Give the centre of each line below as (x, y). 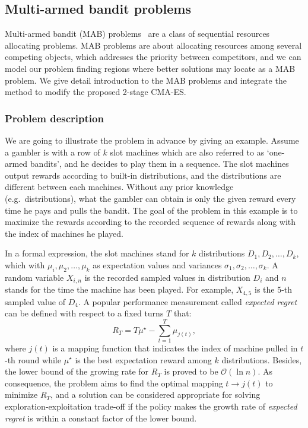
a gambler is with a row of (53, 152)
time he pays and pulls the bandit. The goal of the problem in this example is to (151, 210)
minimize (21, 394)
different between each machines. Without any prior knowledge (119, 187)
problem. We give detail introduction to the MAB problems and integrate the (146, 80)
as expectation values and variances (157, 264)
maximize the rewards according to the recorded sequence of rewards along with (150, 222)
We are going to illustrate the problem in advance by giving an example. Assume (152, 140)
